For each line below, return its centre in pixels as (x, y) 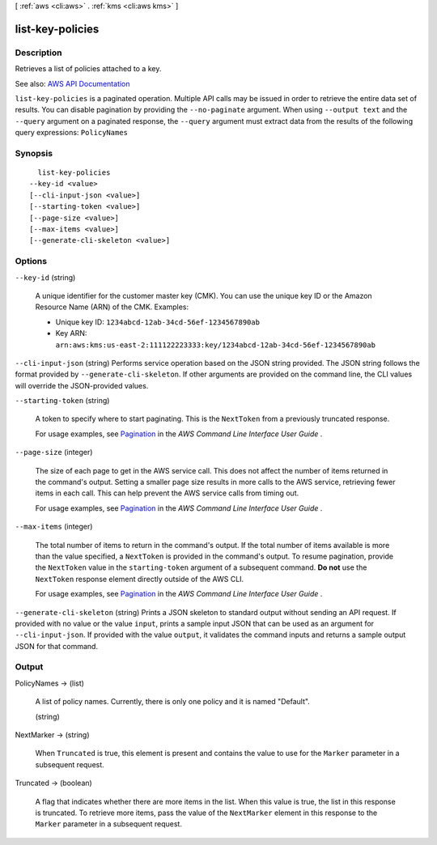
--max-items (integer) (54, 527)
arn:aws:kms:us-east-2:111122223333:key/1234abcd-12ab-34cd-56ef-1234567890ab (216, 345)
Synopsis (34, 153)
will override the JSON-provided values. (82, 385)
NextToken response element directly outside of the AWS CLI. (140, 579)
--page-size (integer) (54, 452)
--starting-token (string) (62, 401)
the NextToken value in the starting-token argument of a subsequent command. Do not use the (201, 567)
